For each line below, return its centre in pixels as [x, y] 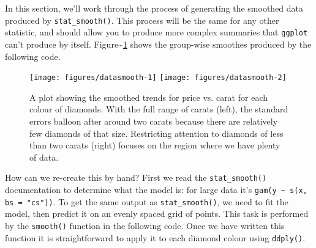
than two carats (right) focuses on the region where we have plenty [155, 145]
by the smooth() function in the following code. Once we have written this [145, 225]
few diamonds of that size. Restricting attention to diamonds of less [156, 133]
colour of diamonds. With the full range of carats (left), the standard [159, 109]
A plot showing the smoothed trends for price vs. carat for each [149, 97]
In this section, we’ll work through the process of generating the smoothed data [154, 8]
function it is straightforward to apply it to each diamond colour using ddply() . [155, 237]
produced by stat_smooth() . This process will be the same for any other [142, 20]
